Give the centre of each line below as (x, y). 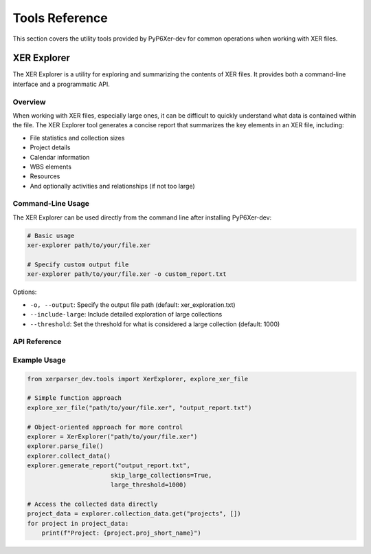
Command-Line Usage (51, 204)
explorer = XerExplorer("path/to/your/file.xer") (112, 437)
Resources (45, 176)
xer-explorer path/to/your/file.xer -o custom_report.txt (127, 274)
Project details (50, 147)
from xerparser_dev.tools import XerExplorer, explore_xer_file (138, 379)
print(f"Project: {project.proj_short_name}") (122, 533)
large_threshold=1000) (148, 484)
